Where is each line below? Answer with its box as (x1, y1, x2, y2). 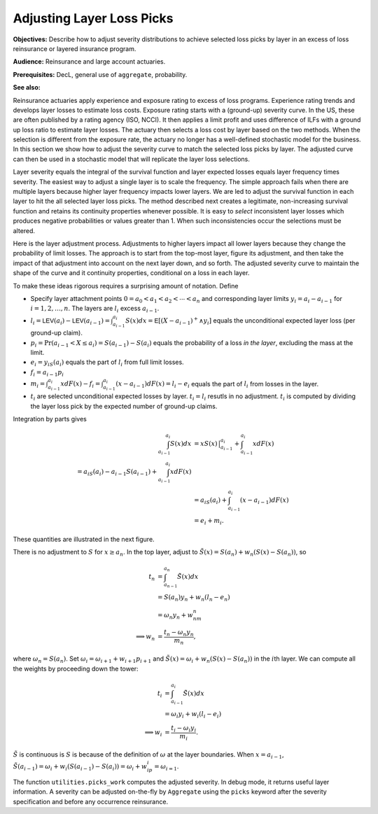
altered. (13, 226, 35, 234)
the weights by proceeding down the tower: (13, 664, 139, 673)
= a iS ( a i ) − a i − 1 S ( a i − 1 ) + (77, 468, 157, 477)
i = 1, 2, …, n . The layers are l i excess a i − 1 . (30, 304, 160, 314)
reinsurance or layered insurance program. (13, 44, 136, 52)
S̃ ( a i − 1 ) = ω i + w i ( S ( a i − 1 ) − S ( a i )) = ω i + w (13, 763, 148, 773)
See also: (13, 83, 41, 92)
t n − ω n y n (163, 628, 194, 638)
